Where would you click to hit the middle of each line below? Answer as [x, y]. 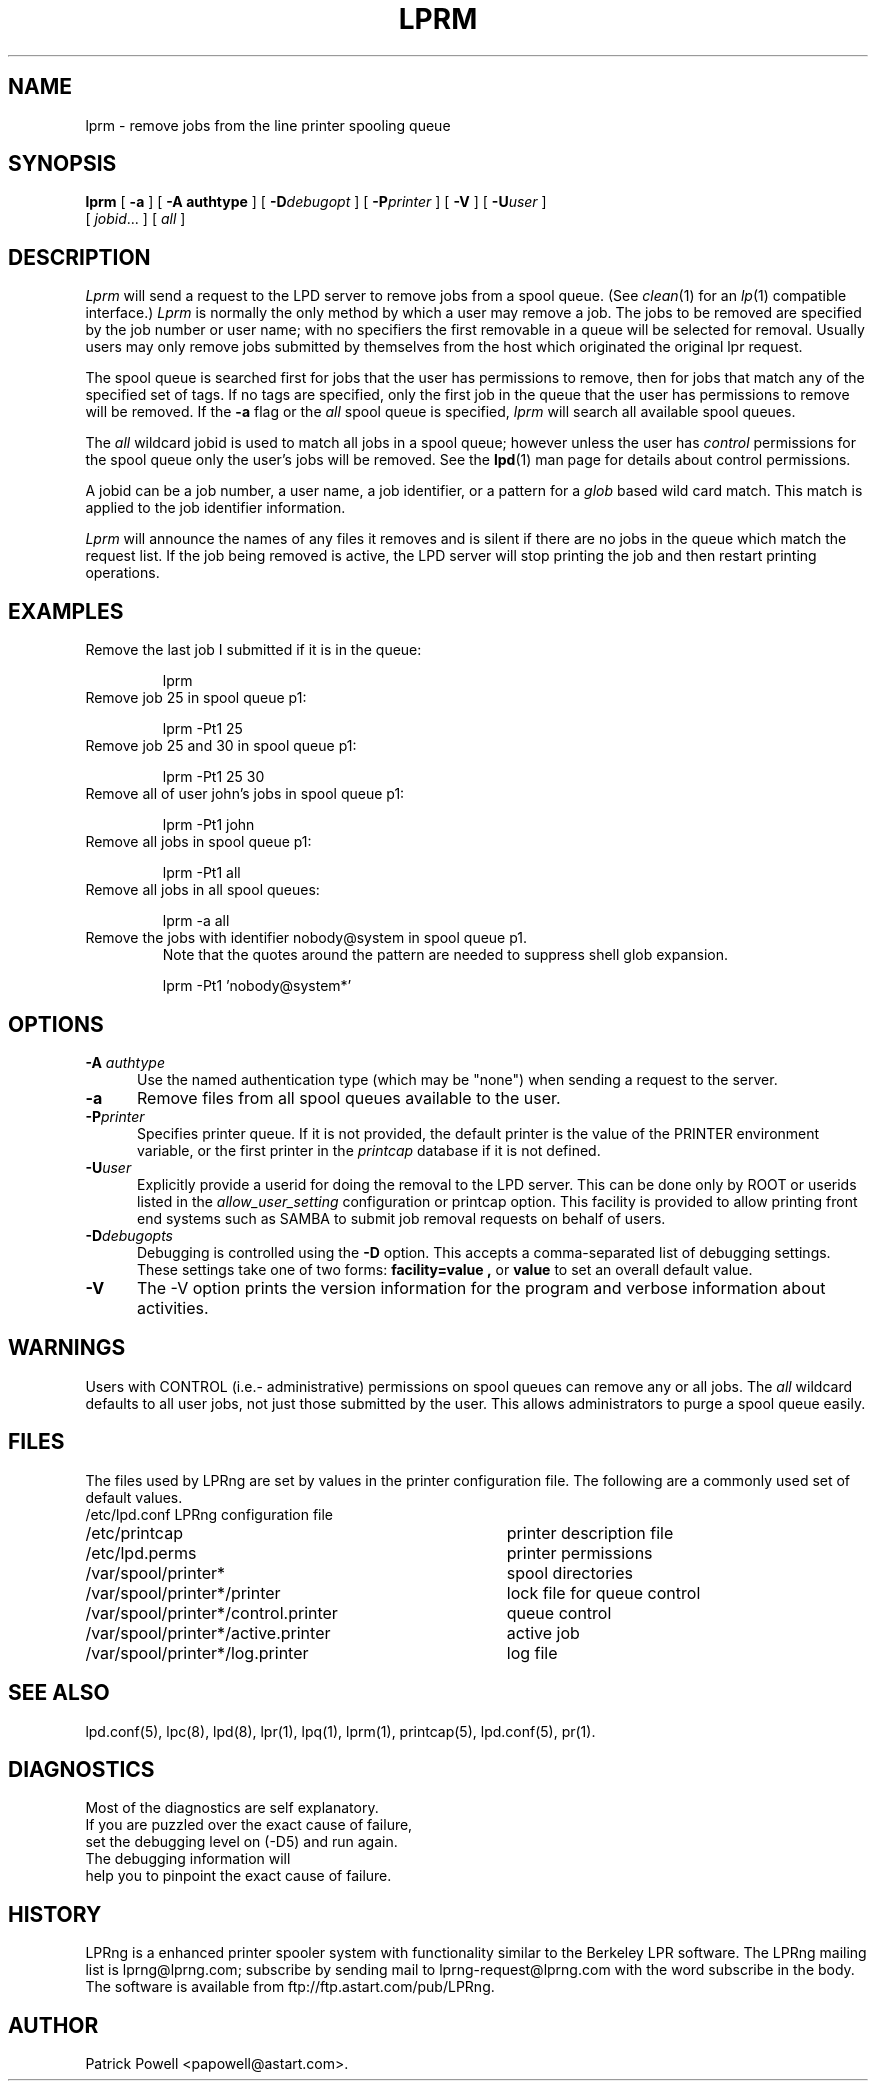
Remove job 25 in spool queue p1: [196, 698]
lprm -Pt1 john [208, 825]
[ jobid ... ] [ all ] [135, 219]
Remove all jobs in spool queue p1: [198, 842]
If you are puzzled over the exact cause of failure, [249, 1825]
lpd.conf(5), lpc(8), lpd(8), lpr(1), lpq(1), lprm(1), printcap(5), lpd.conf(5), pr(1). [340, 1731]
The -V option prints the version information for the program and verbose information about [481, 1287]
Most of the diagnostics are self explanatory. [232, 1808]
